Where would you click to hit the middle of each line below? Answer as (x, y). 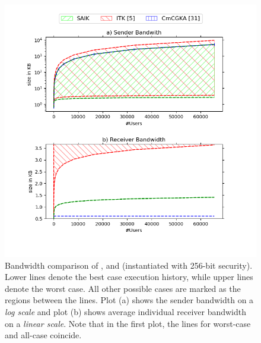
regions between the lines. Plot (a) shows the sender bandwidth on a (129, 300)
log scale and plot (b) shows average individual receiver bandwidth (126, 311)
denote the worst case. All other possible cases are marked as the (123, 288)
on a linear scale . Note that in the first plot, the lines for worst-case (128, 323)
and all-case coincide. (43, 335)
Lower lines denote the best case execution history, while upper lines (129, 277)
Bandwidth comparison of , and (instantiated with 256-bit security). (129, 265)
